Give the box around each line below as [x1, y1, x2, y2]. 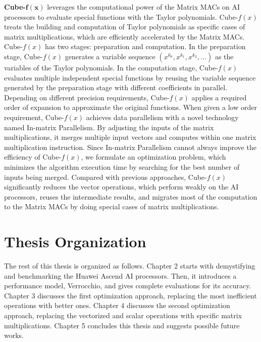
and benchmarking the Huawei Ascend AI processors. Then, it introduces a [4, 270, 237, 281]
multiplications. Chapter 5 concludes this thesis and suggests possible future [4, 320, 240, 330]
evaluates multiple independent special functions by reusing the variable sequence [4, 72, 256, 83]
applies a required [191, 92, 247, 102]
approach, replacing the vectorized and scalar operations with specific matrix [4, 310, 242, 320]
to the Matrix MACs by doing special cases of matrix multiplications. [4, 201, 219, 212]
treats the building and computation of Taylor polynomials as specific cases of [4, 21, 245, 32]
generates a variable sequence [65, 51, 155, 61]
